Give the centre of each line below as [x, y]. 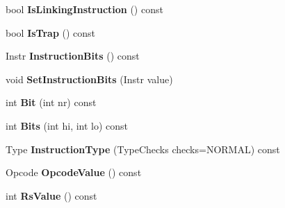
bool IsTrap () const [51, 32]
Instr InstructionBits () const [73, 56]
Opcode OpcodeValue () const [74, 172]
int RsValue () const [51, 195]
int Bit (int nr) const [51, 102]
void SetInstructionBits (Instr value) [89, 79]
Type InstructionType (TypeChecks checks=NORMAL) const [143, 149]
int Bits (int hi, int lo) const [67, 125]
